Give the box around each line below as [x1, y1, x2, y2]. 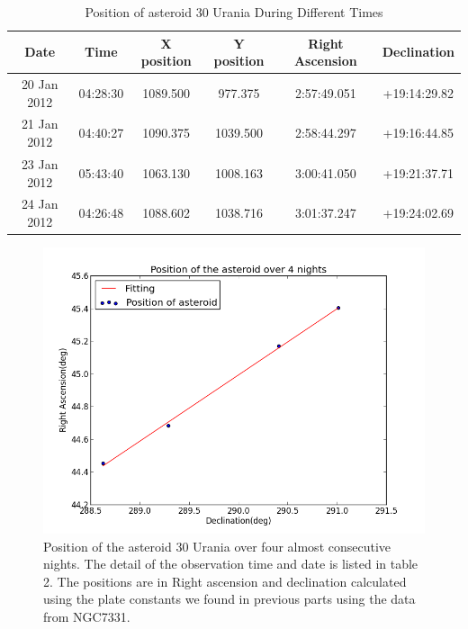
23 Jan [21, 154, 58, 173]
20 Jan [21, 75, 58, 94]
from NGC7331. [43, 607, 130, 625]
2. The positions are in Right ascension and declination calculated [43, 571, 407, 590]
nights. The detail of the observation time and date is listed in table [43, 554, 418, 573]
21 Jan [21, 114, 58, 133]
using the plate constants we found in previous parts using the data [43, 589, 416, 608]
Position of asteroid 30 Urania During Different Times [85, 3, 383, 21]
